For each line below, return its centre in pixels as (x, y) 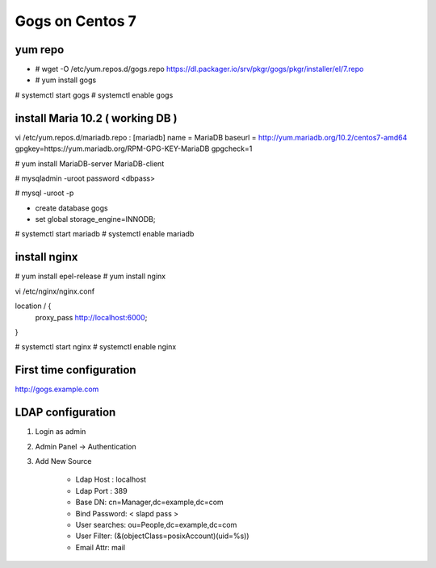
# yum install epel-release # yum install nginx (90, 276)
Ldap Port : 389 (102, 491)
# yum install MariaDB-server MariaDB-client (90, 163)
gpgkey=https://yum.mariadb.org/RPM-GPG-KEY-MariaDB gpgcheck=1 (134, 148)
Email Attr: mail (100, 547)
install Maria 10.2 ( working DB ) (96, 118)
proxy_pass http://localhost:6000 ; (91, 317)
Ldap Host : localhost (111, 479)
